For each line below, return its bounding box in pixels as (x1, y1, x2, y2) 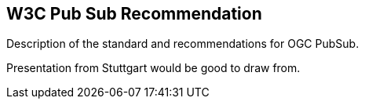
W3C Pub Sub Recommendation (6, 4, 262, 24)
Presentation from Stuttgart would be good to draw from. (6, 61, 301, 75)
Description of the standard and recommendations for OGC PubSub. (6, 37, 360, 51)
